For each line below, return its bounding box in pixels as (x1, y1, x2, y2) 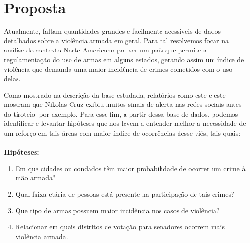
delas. (4, 73, 21, 84)
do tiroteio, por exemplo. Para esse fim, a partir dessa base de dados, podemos (4, 108, 238, 119)
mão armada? (15, 173, 56, 183)
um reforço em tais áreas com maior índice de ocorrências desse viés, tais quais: (4, 128, 241, 138)
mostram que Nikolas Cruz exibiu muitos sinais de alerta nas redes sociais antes (4, 99, 242, 109)
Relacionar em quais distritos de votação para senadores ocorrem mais (15, 222, 225, 232)
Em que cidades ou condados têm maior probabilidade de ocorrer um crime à (15, 163, 246, 173)
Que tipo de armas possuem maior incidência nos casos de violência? (15, 205, 220, 215)
